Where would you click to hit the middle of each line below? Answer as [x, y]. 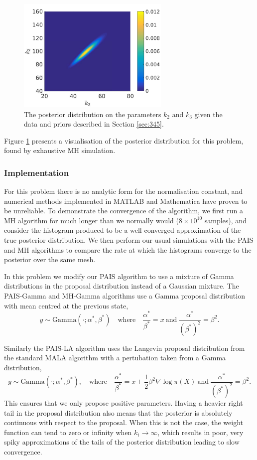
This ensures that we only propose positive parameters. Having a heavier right [124, 402]
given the [208, 114]
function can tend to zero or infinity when [68, 432]
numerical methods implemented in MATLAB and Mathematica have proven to [126, 201]
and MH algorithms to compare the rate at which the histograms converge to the [128, 249]
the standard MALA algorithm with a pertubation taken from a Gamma [115, 358]
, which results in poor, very [200, 432]
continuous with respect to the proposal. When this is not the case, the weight [124, 422]
